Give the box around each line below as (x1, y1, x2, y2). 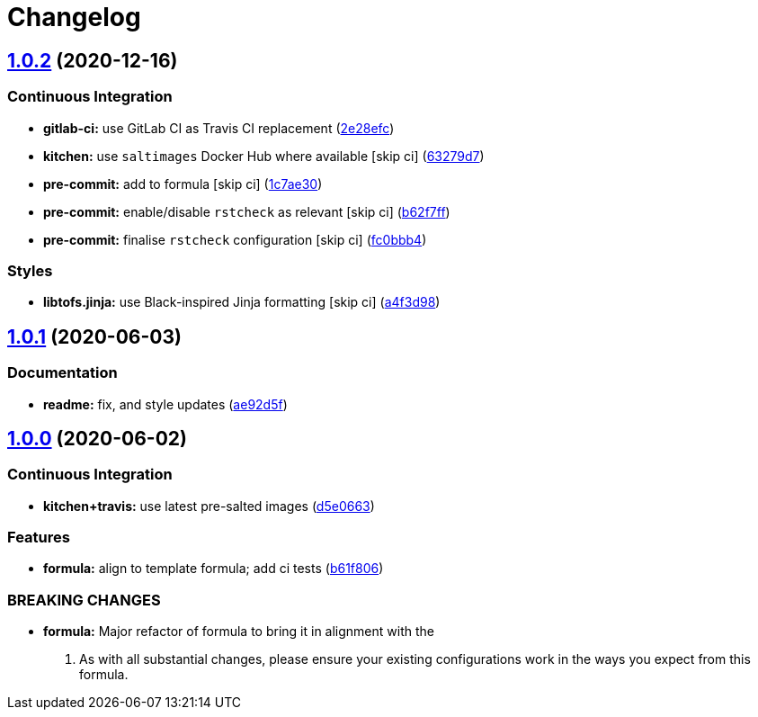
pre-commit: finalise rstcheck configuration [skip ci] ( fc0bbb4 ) (43, 231, 427, 247)
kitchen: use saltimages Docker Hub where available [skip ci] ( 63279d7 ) (43, 148, 485, 164)
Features (7, 528, 70, 547)
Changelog (7, 2, 141, 32)
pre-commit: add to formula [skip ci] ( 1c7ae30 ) (43, 175, 323, 192)
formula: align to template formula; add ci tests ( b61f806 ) (43, 560, 384, 577)
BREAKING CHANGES (7, 590, 161, 609)
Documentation (7, 363, 118, 382)
